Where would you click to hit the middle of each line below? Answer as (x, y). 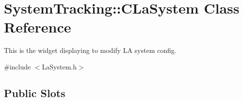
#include (17, 66)
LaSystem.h (59, 66)
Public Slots (35, 93)
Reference (38, 27)
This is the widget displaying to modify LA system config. (90, 50)
